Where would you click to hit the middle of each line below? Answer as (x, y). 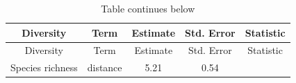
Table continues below (148, 8)
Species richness (44, 67)
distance (105, 67)
